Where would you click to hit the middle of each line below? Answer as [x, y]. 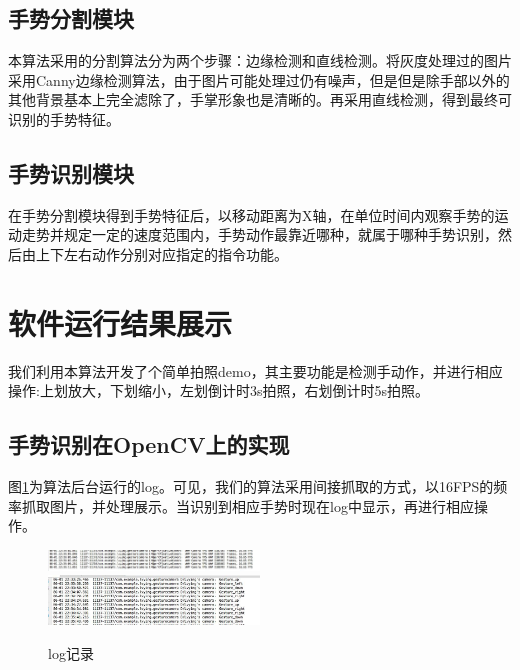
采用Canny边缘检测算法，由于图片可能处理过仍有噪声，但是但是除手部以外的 [259, 79]
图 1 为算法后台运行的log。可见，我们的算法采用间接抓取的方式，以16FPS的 [251, 486]
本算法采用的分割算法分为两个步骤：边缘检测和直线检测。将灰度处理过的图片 [260, 60]
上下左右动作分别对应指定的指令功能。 [161, 253]
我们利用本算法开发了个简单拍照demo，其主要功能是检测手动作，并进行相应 [255, 370]
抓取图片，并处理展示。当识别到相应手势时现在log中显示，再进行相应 [247, 505]
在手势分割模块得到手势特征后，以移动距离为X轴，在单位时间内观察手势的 [251, 214]
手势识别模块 [71, 172]
